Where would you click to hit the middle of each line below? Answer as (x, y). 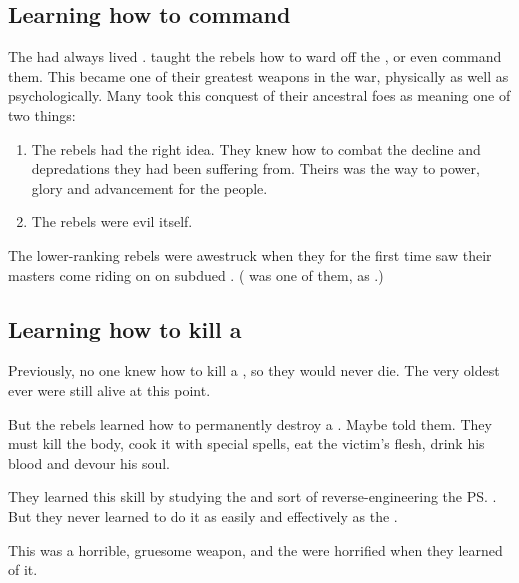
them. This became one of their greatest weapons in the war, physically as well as (258, 75)
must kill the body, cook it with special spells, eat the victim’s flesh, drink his (246, 443)
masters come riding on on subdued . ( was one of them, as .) (196, 274)
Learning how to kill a (125, 328)
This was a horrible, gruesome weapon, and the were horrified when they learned (255, 549)
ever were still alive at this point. (109, 389)
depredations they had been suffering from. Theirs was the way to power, (255, 168)
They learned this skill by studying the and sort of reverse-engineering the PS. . (252, 496)
